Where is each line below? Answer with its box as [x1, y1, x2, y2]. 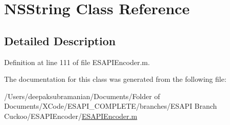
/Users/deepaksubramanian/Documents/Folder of [4, 90, 160, 101]
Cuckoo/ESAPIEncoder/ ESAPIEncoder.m [4, 110, 137, 121]
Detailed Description [4, 33, 116, 48]
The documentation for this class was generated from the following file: [4, 74, 226, 84]
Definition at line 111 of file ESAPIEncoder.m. [4, 56, 150, 67]
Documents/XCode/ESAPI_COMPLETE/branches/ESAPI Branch [4, 101, 217, 111]
